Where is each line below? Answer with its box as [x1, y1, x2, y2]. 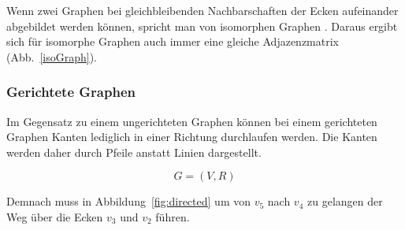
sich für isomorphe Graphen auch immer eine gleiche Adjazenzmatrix [6, 33, 339, 50]
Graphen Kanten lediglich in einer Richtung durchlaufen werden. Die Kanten [6, 128, 377, 145]
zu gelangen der [307, 193, 383, 210]
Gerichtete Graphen [6, 82, 136, 102]
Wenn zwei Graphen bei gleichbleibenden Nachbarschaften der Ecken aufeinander [6, 2, 399, 18]
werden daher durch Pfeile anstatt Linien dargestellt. [6, 143, 262, 160]
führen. [155, 208, 190, 224]
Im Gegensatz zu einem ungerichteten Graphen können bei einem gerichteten [6, 113, 377, 129]
